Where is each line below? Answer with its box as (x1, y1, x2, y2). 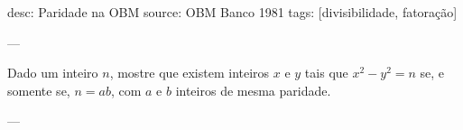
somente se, (7, 80, 70, 99)
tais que (304, 63, 348, 82)
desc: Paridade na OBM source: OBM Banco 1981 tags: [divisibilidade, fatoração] (7, 3, 458, 21)
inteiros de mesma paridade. (175, 80, 331, 99)
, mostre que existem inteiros (109, 63, 270, 82)
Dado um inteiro (7, 63, 98, 82)
